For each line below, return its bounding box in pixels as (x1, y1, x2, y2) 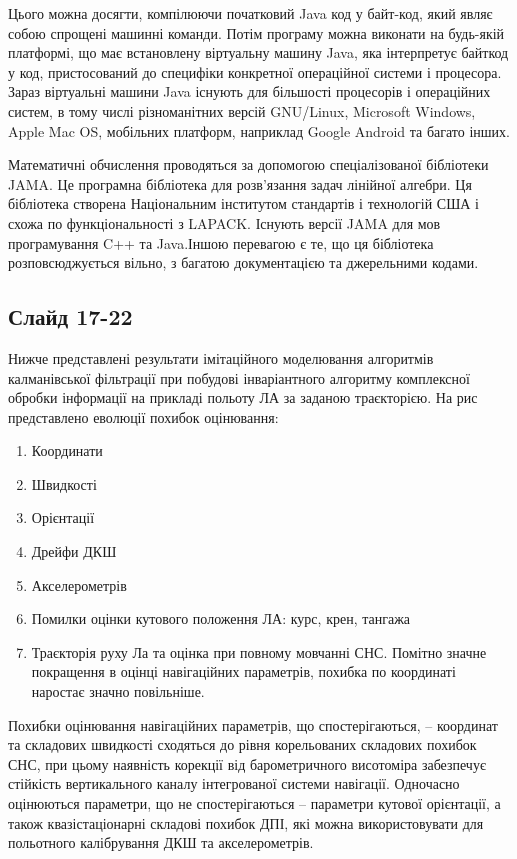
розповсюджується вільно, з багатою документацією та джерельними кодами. (8, 252, 479, 273)
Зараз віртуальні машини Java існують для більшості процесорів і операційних (8, 81, 491, 102)
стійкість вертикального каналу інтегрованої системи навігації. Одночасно (8, 773, 460, 794)
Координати (31, 440, 103, 461)
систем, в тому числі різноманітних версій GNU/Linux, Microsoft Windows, (8, 100, 476, 121)
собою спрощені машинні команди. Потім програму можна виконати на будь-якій (8, 22, 505, 43)
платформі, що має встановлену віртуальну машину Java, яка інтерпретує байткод (8, 42, 509, 63)
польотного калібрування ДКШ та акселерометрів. (8, 832, 314, 853)
